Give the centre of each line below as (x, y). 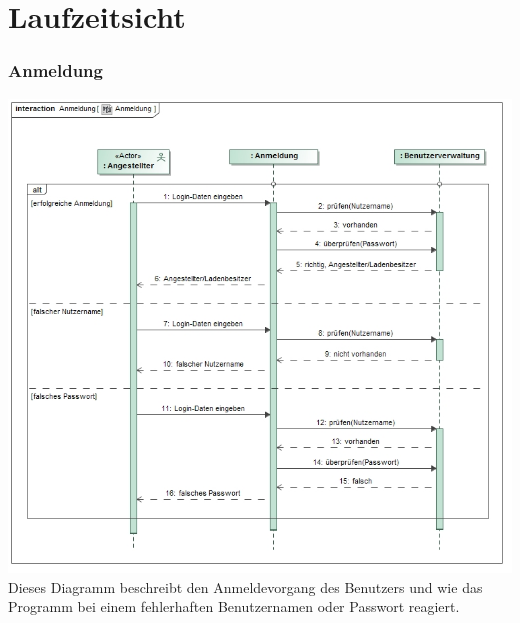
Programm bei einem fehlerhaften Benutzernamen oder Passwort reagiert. (234, 606)
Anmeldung (55, 70)
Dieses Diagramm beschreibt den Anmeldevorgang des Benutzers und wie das (245, 586)
